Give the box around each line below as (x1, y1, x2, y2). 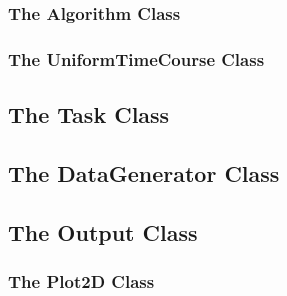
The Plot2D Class (8, 268, 155, 293)
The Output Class (8, 216, 198, 247)
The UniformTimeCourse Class (8, 46, 265, 71)
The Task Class (8, 99, 170, 130)
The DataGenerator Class (8, 157, 280, 188)
